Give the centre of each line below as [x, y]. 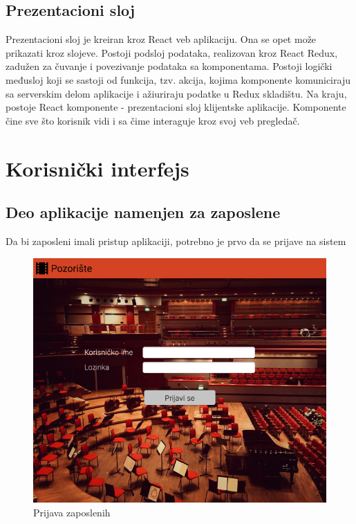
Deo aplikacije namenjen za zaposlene [143, 212]
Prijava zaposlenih [72, 512]
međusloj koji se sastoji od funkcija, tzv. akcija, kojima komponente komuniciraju [178, 79]
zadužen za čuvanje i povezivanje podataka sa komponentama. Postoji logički [169, 66]
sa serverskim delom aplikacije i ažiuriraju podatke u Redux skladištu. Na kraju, [176, 93]
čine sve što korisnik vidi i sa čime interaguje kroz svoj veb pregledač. [153, 120]
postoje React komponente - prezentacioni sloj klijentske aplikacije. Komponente [176, 107]
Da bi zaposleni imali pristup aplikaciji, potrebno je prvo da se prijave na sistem [176, 241]
